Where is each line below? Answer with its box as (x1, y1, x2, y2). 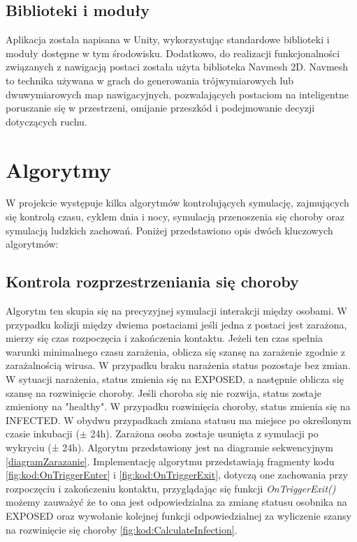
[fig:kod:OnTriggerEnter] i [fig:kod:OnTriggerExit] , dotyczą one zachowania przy (6, 467, 348, 482)
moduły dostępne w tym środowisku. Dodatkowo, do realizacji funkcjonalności (6, 45, 340, 60)
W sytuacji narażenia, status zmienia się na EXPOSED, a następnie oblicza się (6, 372, 344, 386)
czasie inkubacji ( (6, 426, 80, 441)
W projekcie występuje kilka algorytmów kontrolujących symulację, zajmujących (6, 195, 349, 210)
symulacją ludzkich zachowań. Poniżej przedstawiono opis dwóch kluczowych (6, 223, 333, 237)
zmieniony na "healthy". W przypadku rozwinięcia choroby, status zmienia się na (6, 399, 351, 414)
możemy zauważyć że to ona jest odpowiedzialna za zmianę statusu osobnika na (6, 495, 347, 509)
